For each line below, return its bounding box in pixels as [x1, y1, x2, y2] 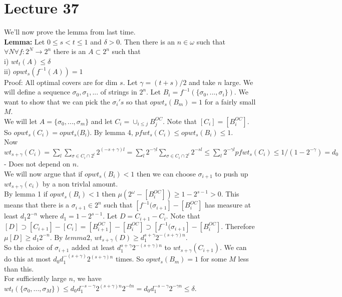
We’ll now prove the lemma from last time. [4, 26, 136, 37]
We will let [4, 115, 38, 126]
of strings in [100, 86, 137, 97]
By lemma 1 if [4, 188, 48, 199]
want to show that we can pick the [4, 96, 110, 106]
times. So [115, 253, 144, 264]
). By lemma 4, [87, 126, 133, 137]
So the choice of [4, 242, 53, 252]
